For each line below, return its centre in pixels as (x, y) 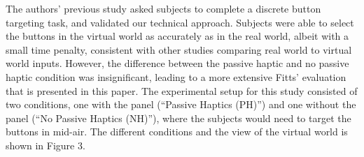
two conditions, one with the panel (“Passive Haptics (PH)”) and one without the (181, 104)
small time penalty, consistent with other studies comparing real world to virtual (179, 49)
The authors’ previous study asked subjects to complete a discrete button (163, 8)
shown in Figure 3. (45, 145)
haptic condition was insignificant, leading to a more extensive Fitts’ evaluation (176, 76)
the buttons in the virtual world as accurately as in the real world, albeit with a (177, 36)
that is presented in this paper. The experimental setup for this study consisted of (182, 90)
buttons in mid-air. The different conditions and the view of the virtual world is (177, 132)
